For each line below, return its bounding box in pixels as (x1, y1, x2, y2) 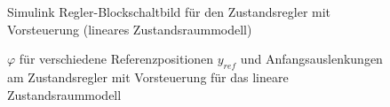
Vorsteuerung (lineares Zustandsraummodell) (7, 19, 252, 38)
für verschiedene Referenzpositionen (19, 50, 214, 68)
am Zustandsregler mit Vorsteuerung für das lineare (7, 67, 289, 86)
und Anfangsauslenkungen (240, 50, 383, 68)
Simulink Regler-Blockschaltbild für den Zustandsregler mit (7, 3, 331, 20)
